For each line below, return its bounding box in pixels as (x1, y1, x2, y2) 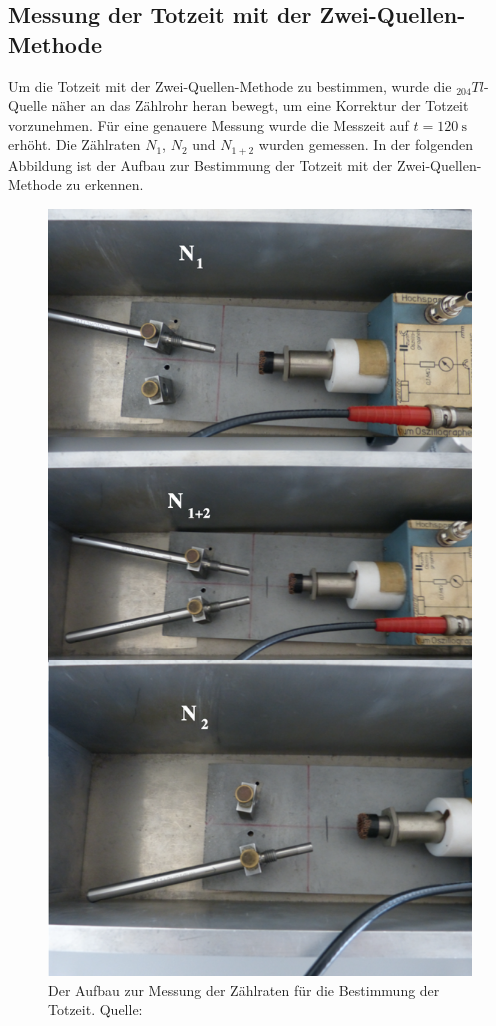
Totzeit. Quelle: (48, 999, 143, 1020)
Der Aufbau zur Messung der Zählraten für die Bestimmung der (48, 979, 440, 1000)
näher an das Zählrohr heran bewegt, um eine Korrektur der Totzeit (51, 95, 469, 116)
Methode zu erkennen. (8, 174, 144, 195)
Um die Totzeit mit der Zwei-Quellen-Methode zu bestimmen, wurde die (8, 75, 452, 96)
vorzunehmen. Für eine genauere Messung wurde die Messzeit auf (8, 114, 409, 135)
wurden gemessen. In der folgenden (258, 134, 473, 155)
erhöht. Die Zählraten (8, 134, 141, 155)
